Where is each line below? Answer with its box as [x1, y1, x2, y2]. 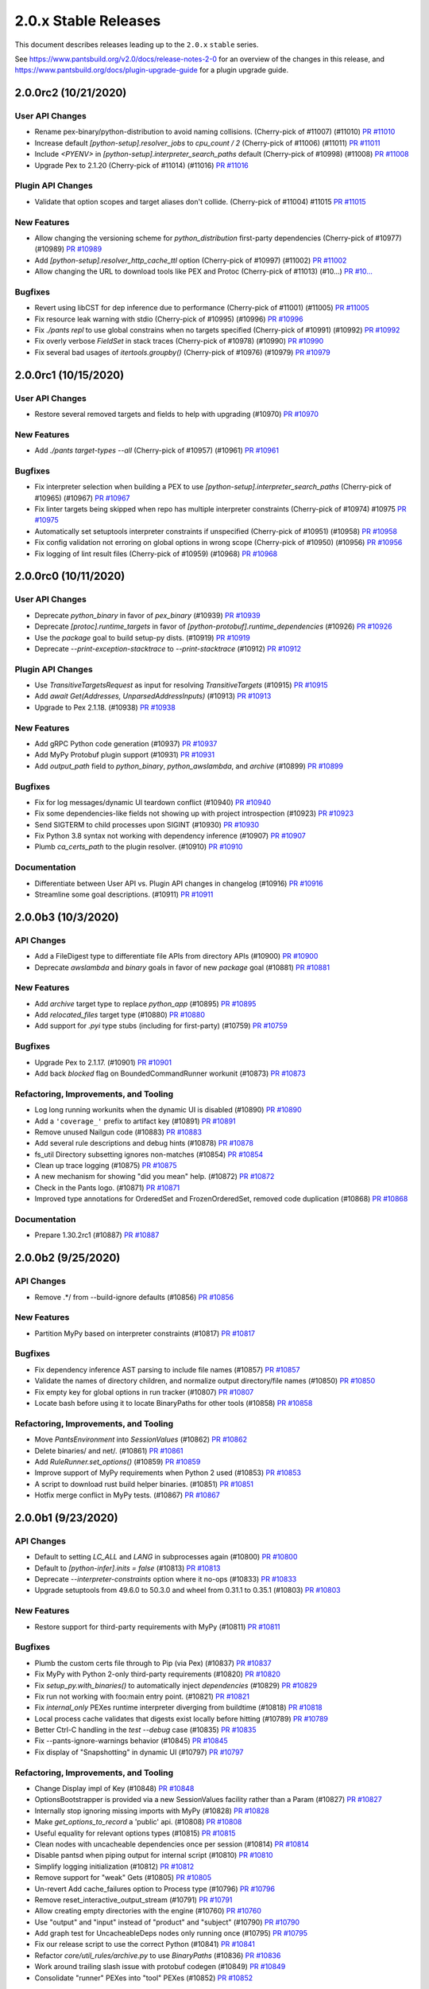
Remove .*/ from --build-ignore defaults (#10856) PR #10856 [34, 1292, 234, 1302]
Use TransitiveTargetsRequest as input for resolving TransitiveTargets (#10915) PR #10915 [34, 680, 329, 690]
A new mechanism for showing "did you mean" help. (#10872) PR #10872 [34, 1172, 275, 1181]
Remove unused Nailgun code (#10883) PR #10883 [34, 1127, 203, 1137]
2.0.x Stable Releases [14, 12, 161, 29]
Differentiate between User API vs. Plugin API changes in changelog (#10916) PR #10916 [34, 878, 323, 888]
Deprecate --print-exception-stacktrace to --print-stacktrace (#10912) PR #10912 [34, 644, 302, 653]
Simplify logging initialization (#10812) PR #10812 [34, 1862, 195, 1871]
